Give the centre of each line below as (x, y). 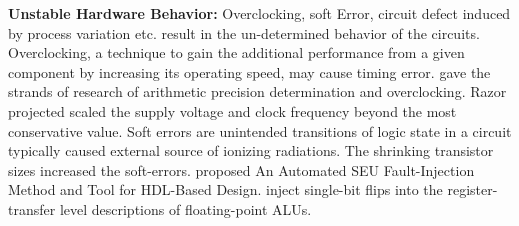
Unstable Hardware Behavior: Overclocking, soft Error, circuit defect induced (259, 13)
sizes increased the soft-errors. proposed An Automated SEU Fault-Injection (241, 169)
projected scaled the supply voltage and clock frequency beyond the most (232, 110)
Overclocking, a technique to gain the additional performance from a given (236, 52)
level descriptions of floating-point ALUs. (185, 208)
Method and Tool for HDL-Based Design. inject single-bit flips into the (225, 189)
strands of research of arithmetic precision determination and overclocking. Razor (257, 91)
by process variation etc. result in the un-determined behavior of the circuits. (244, 32)
